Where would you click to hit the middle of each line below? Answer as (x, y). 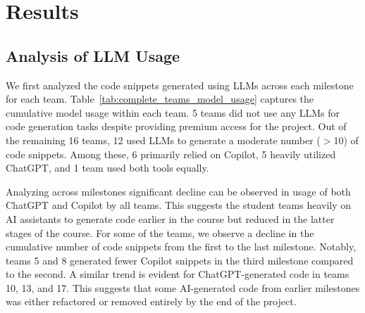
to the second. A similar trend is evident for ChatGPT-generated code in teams (178, 274)
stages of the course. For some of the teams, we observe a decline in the (160, 232)
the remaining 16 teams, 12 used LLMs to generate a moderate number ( (163, 140)
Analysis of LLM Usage (93, 55)
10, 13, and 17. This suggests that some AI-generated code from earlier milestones (183, 287)
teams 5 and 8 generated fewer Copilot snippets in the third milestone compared (180, 260)
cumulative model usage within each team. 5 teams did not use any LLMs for (173, 112)
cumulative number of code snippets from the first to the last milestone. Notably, (181, 247)
